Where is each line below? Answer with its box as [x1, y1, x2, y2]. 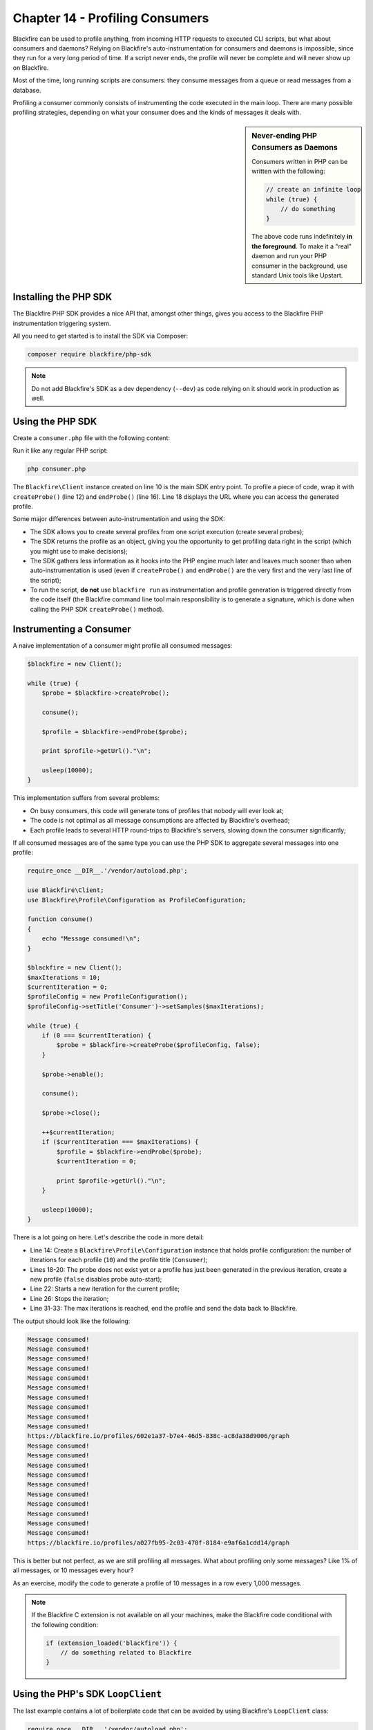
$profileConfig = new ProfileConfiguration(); [27, 993, 188, 1001]
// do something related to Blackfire [60, 1649, 192, 1657]
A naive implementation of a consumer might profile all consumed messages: [12, 641, 233, 650]
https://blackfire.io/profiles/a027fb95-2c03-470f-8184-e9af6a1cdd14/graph [27, 1538, 290, 1547]
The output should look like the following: [12, 1317, 131, 1325]
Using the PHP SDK [12, 415, 97, 427]
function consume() [27, 916, 93, 923]
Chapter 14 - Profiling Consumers [12, 10, 209, 26]
